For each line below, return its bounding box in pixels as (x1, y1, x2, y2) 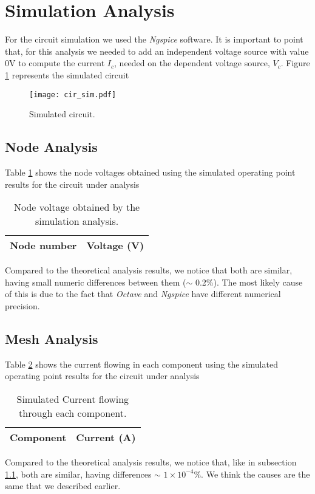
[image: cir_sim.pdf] (29, 90, 117, 99)
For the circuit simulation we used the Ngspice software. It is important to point (5, 33, 303, 46)
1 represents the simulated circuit (5, 68, 129, 81)
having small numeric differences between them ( (5, 275, 186, 288)
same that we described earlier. (5, 479, 121, 492)
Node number (10, 238, 77, 253)
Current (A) (76, 430, 136, 444)
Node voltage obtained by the (14, 200, 140, 214)
